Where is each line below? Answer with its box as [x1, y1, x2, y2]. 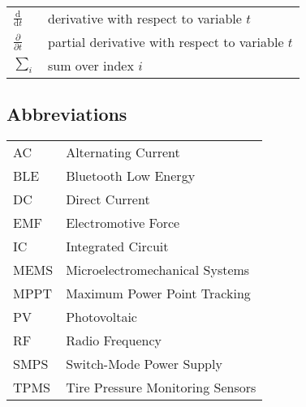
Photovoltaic [66, 307, 137, 327]
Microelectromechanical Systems [66, 260, 250, 280]
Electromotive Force [66, 213, 180, 233]
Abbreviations [6, 101, 127, 126]
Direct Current [66, 190, 150, 209]
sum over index [47, 56, 134, 75]
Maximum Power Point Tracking [66, 284, 251, 303]
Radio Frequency [66, 331, 162, 350]
